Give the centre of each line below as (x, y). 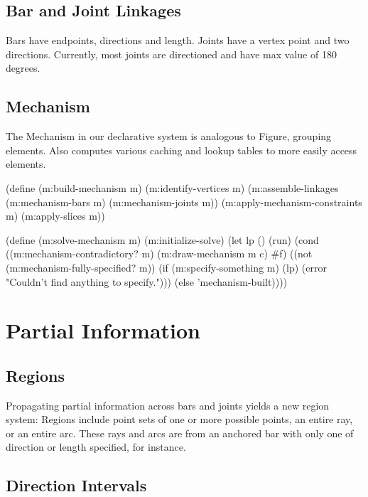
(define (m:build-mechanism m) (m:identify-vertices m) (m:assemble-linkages (172, 187)
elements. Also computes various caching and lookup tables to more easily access (182, 150)
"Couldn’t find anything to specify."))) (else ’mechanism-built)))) (147, 281)
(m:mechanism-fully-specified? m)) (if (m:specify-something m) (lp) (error (166, 267)
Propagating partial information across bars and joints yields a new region (168, 405)
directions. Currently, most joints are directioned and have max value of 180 (171, 54)
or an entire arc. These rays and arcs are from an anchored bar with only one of (180, 433)
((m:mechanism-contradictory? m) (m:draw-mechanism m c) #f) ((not (159, 253)
